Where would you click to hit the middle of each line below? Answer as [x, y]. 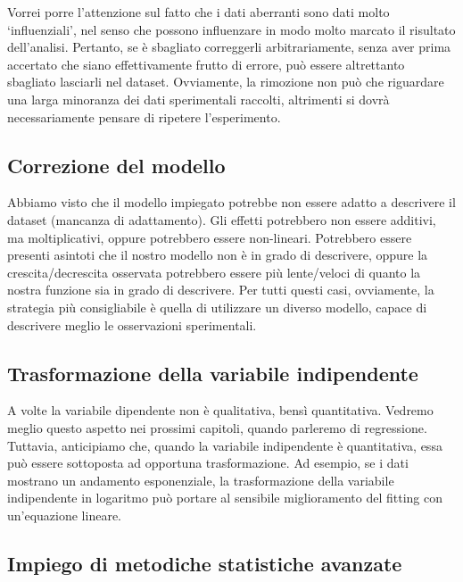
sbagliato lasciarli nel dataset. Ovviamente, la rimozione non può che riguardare [226, 82]
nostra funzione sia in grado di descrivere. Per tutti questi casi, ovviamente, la [221, 290]
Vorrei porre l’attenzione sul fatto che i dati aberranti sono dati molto [198, 12]
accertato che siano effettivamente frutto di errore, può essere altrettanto [206, 64]
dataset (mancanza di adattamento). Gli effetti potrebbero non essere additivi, [222, 219]
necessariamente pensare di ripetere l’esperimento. [144, 116]
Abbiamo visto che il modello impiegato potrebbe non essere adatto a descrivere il [231, 202]
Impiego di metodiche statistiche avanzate [205, 563]
